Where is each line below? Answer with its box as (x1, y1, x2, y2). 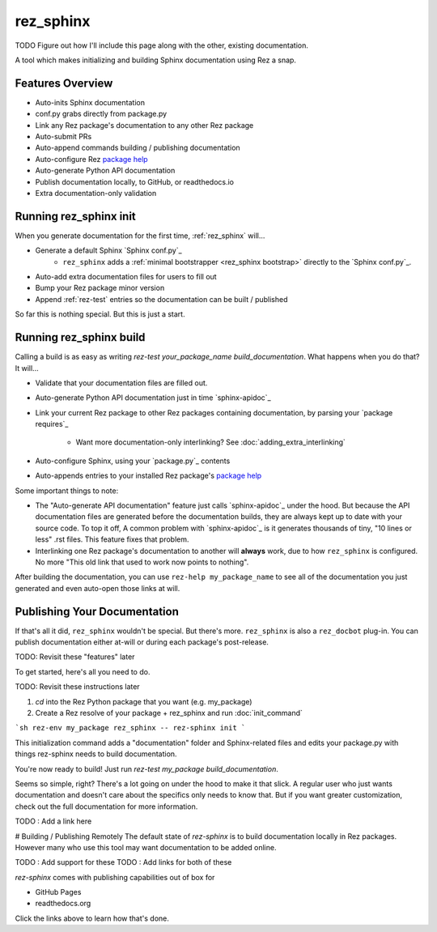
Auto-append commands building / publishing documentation (35, 143, 240, 153)
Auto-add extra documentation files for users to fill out (35, 272, 218, 282)
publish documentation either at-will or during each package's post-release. (15, 637, 269, 647)
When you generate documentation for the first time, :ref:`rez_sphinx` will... (15, 231, 265, 240)
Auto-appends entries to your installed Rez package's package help (35, 470, 262, 481)
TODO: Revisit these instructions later (15, 682, 141, 692)
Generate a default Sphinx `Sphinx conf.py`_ (35, 245, 182, 255)
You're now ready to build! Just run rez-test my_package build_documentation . (15, 764, 278, 773)
